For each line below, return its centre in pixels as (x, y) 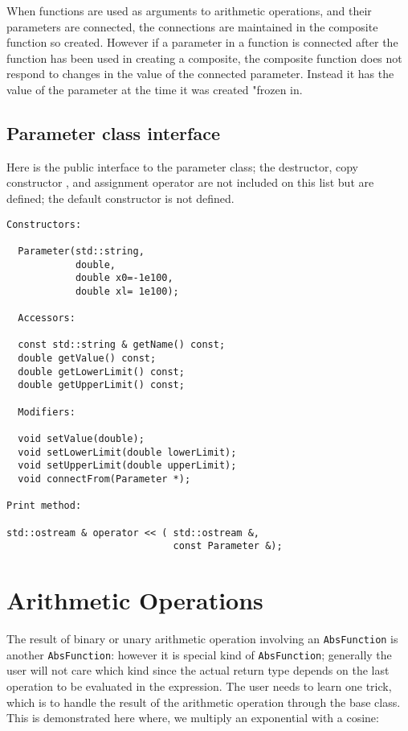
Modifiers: (47, 412)
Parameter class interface (113, 132)
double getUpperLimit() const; (101, 385)
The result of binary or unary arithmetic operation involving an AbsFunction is (202, 639)
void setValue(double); (81, 439)
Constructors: (44, 224)
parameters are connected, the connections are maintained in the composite (192, 26)
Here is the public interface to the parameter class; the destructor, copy (183, 166)
